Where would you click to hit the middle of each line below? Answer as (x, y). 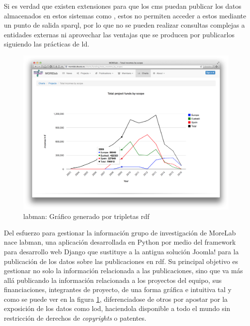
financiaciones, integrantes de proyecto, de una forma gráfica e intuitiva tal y (118, 289)
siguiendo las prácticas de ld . (47, 44)
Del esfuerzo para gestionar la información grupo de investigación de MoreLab (120, 232)
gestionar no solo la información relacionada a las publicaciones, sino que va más (124, 271)
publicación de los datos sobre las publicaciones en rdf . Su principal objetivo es (121, 261)
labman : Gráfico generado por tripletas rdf (86, 216)
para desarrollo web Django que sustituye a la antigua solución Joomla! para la (121, 251)
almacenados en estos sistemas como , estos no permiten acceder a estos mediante (125, 15)
